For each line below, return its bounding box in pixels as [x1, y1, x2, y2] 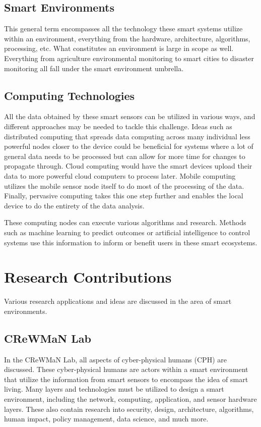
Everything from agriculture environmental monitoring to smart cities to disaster [4, 52, 254, 63]
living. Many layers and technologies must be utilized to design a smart [4, 384, 224, 394]
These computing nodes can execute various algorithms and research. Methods [4, 217, 246, 228]
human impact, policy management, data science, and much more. [4, 413, 209, 424]
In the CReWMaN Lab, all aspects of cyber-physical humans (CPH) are [4, 354, 227, 364]
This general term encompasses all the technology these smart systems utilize [4, 23, 243, 34]
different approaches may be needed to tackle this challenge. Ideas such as [4, 121, 232, 131]
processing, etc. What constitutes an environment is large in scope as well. [4, 43, 234, 54]
